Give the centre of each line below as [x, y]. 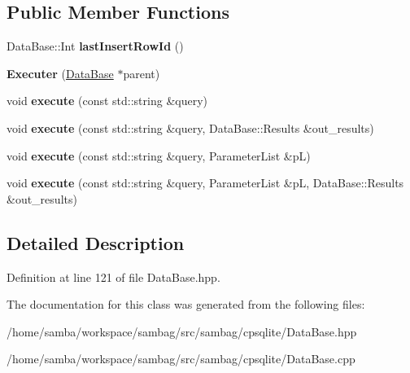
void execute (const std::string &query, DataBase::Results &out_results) [190, 127]
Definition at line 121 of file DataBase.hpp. [113, 276]
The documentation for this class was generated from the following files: [186, 304]
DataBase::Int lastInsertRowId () [95, 46]
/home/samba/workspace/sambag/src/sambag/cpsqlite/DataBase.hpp [182, 331]
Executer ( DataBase [60, 73]
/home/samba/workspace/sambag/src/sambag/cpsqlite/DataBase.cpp [181, 359]
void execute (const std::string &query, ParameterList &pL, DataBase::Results [205, 183]
